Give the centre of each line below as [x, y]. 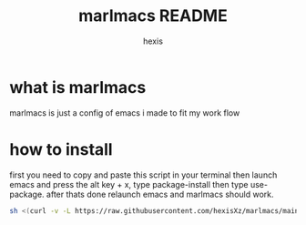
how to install [61, 149]
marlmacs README [153, 16]
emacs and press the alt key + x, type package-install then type [129, 184]
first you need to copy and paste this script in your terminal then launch [143, 175]
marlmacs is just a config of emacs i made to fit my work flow [125, 112]
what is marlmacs [78, 87]
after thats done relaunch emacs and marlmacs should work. [160, 194]
